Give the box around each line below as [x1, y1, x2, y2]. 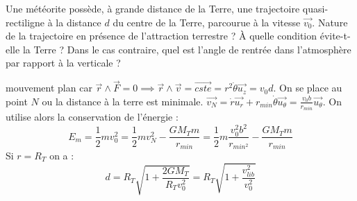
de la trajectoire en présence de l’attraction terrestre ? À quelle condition [6, 28, 317, 43]
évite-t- [319, 28, 351, 43]
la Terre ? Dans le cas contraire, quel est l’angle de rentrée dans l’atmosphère [22, 42, 351, 56]
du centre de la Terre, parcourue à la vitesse [113, 15, 301, 29]
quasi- [302, 1, 329, 15]
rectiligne [6, 15, 45, 29]
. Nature [312, 15, 348, 29]
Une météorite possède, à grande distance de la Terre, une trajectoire [6, 1, 300, 15]
